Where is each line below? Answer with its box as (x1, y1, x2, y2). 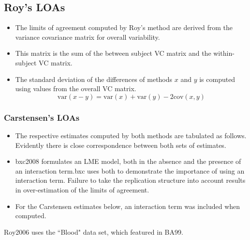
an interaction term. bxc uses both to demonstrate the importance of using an (15, 165, 245, 176)
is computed (199, 74, 235, 84)
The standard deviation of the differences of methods (15, 74, 173, 84)
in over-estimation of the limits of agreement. (15, 184, 149, 194)
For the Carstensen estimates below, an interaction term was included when (15, 201, 240, 211)
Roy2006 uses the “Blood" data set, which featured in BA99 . (4, 226, 183, 237)
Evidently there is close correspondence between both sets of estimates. (15, 140, 226, 150)
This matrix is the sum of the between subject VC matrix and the (15, 48, 211, 58)
